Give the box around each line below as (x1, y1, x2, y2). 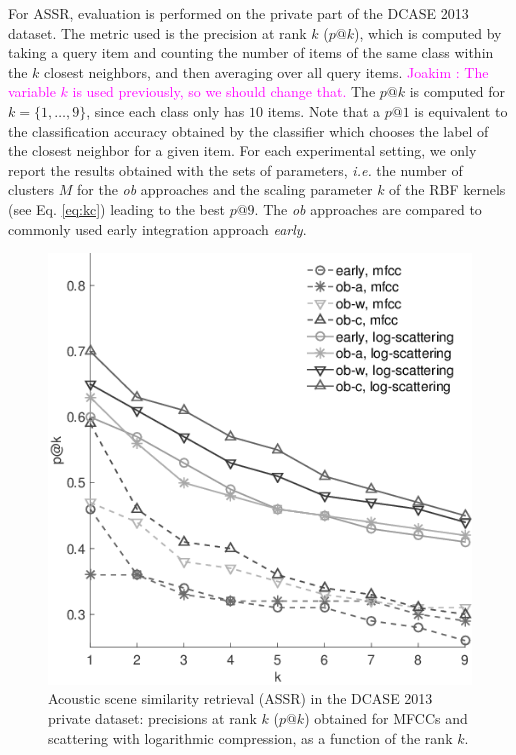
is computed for (409, 81, 506, 102)
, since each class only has (86, 100, 245, 121)
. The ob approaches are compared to (254, 198, 482, 219)
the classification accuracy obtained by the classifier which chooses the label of (8, 120, 489, 141)
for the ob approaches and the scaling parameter (77, 179, 373, 200)
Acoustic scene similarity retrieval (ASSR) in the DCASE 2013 (48, 688, 433, 709)
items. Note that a (267, 100, 381, 121)
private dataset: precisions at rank (48, 707, 257, 728)
